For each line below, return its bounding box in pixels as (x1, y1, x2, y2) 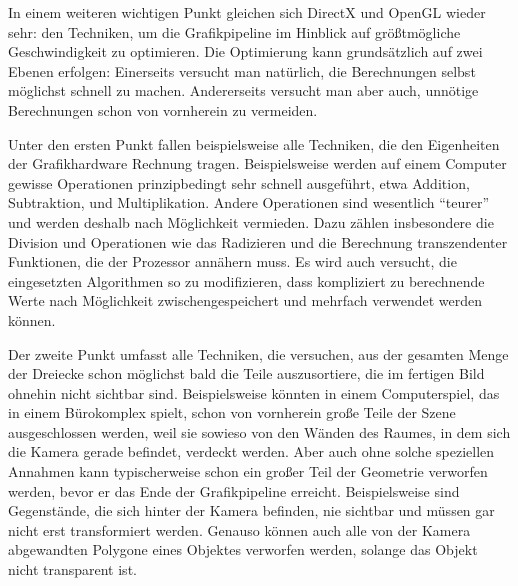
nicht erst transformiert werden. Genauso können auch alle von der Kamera (8, 519, 471, 540)
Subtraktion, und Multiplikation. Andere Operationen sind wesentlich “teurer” (8, 192, 490, 213)
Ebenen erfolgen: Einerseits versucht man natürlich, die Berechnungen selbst (8, 60, 476, 81)
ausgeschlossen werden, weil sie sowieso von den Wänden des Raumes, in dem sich (8, 421, 511, 442)
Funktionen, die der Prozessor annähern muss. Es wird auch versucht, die (8, 251, 457, 272)
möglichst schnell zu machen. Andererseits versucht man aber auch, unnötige (8, 80, 479, 101)
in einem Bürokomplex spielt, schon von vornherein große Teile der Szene (8, 402, 456, 423)
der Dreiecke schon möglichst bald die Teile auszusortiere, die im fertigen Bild (8, 363, 485, 384)
